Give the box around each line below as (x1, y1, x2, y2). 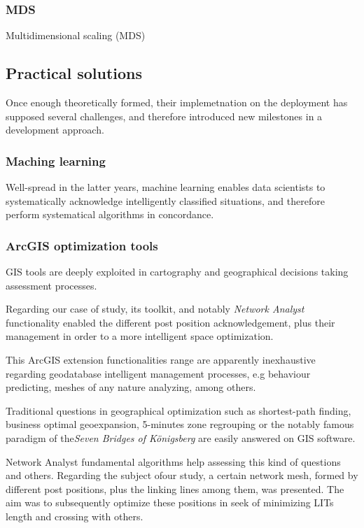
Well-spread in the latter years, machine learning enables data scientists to (6, 180, 325, 194)
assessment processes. (6, 278, 97, 292)
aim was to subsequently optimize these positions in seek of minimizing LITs (6, 495, 334, 510)
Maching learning (6, 152, 106, 169)
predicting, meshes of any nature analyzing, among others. (6, 380, 256, 394)
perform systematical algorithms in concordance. (6, 207, 214, 222)
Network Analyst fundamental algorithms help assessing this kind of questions (6, 454, 341, 469)
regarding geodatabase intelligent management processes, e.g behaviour (6, 366, 311, 380)
